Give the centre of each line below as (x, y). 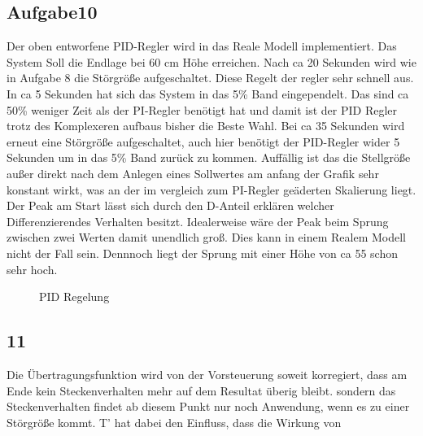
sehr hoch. (32, 269)
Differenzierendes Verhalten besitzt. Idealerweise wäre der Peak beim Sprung (198, 221)
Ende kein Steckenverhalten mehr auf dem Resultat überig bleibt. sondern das (201, 390)
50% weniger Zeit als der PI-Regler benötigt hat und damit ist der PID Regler (202, 109)
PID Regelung (74, 296)
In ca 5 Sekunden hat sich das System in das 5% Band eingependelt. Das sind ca (208, 93)
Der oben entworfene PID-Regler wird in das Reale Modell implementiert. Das (202, 46)
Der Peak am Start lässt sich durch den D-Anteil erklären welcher (170, 205)
